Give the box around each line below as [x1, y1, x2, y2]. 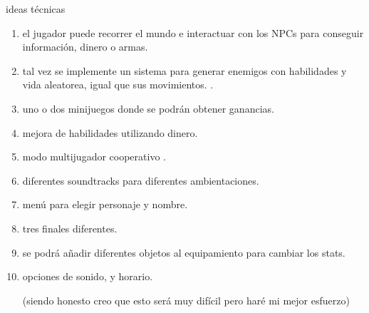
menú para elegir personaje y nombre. [22, 197, 188, 212]
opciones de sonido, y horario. [22, 269, 153, 284]
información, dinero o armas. [22, 39, 148, 54]
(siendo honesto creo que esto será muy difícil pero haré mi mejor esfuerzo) [22, 292, 350, 307]
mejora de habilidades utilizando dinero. [22, 125, 198, 140]
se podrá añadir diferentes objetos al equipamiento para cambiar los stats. [22, 245, 345, 260]
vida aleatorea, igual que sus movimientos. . [22, 77, 214, 92]
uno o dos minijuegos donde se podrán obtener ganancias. [22, 101, 274, 116]
